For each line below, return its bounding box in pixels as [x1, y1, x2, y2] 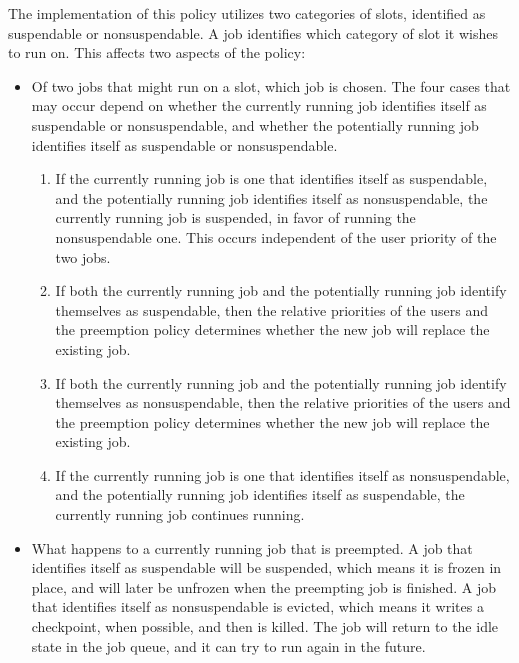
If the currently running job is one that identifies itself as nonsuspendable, [55, 464, 510, 485]
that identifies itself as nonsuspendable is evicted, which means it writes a [31, 596, 484, 617]
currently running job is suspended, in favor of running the [55, 207, 416, 228]
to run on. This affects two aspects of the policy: [8, 42, 306, 63]
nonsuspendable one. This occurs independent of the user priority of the [55, 226, 497, 247]
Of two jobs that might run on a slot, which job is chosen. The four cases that [31, 75, 511, 96]
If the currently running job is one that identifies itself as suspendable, [55, 168, 488, 189]
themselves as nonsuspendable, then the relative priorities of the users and [55, 392, 511, 413]
